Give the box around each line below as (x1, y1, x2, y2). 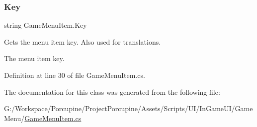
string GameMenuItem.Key (4, 20, 87, 30)
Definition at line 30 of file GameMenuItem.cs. (4, 70, 145, 80)
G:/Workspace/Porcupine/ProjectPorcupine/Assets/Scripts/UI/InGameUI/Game (4, 103, 253, 114)
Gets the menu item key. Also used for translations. (4, 36, 161, 47)
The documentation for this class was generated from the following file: (4, 86, 220, 97)
